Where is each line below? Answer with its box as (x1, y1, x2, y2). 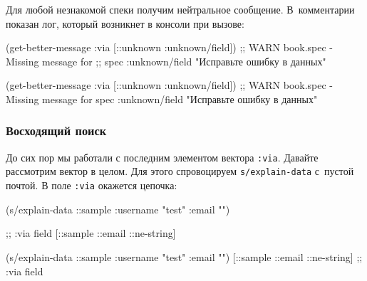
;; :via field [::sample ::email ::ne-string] (6, 226, 176, 240)
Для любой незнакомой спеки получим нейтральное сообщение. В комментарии (6, 2, 355, 16)
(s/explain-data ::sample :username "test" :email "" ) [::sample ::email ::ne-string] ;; (6, 249, 363, 264)
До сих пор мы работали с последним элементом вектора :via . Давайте (6, 149, 319, 164)
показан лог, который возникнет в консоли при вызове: (6, 16, 244, 31)
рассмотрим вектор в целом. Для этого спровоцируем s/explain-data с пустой (6, 164, 354, 179)
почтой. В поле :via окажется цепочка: (6, 178, 177, 193)
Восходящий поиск (6, 122, 107, 139)
